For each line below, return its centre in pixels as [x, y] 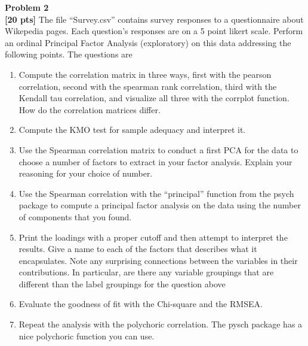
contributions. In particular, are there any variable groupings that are [146, 272]
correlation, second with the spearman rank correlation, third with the [148, 86]
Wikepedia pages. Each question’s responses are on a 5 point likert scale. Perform [154, 31]
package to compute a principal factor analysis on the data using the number [160, 205]
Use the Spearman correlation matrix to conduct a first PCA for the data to [158, 149]
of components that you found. [75, 216]
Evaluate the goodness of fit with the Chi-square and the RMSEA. [141, 304]
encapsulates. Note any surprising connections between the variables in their [158, 260]
